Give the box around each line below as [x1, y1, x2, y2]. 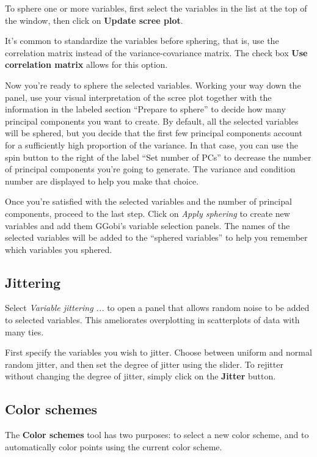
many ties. [5, 325, 44, 338]
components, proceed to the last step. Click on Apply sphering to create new [5, 207, 290, 219]
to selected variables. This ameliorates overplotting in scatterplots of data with [5, 313, 300, 326]
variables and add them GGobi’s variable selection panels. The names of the [5, 219, 290, 232]
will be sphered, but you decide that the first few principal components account [5, 126, 302, 139]
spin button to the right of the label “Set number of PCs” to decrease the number [5, 150, 312, 163]
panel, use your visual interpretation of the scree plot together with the [5, 90, 272, 103]
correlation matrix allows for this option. [5, 58, 168, 71]
